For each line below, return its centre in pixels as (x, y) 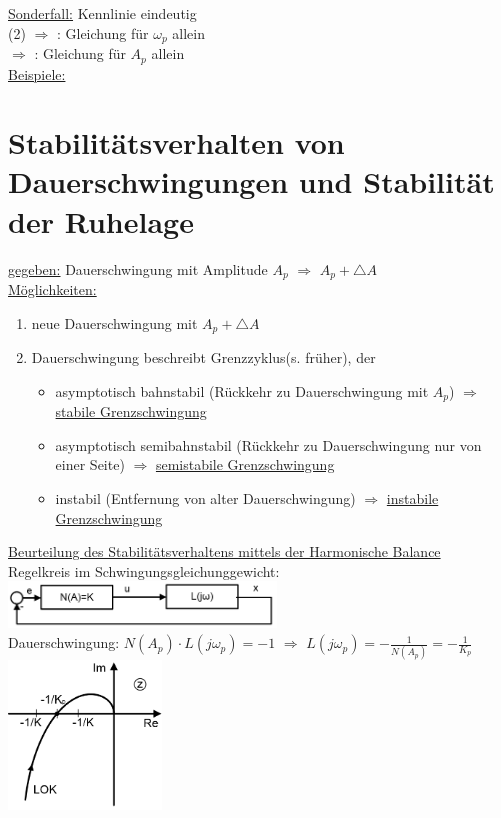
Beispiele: (37, 73)
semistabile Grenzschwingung (245, 464)
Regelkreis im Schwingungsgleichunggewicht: (144, 570)
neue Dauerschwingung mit (114, 322)
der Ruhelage (101, 220)
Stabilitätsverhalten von (176, 142)
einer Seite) (90, 464)
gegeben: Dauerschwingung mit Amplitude (138, 268)
